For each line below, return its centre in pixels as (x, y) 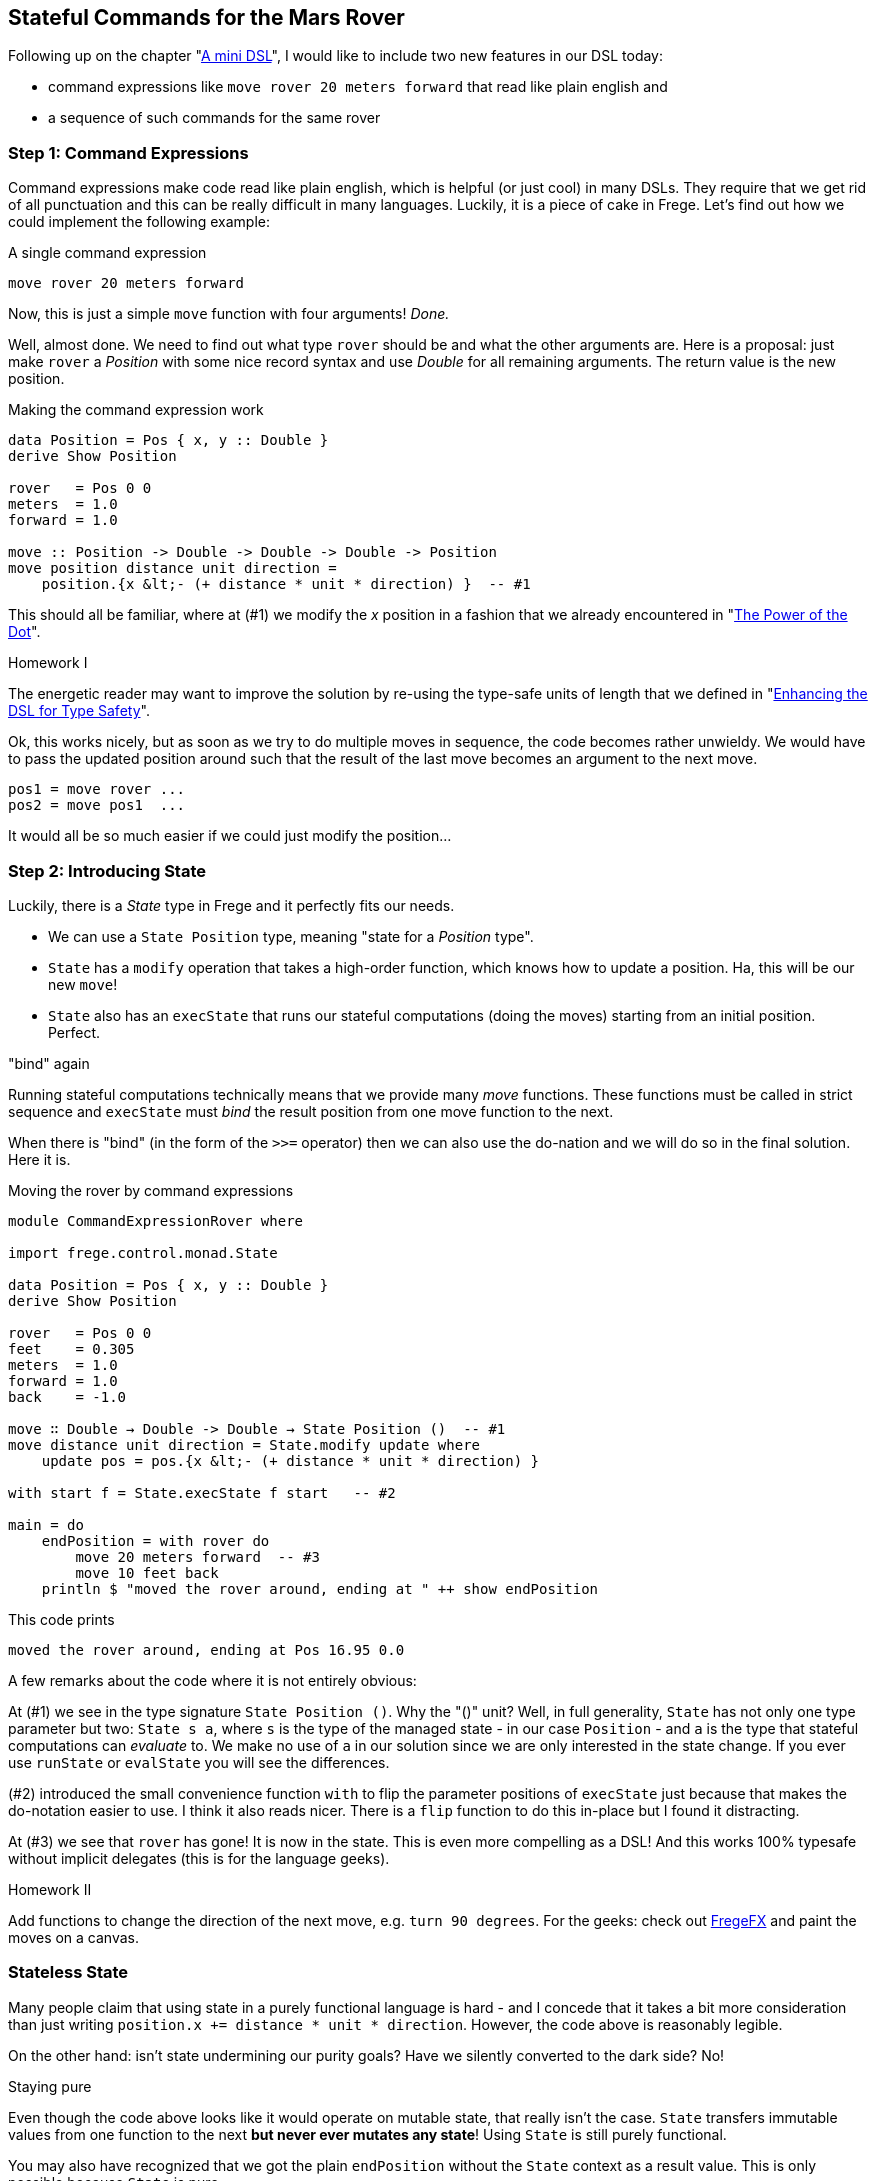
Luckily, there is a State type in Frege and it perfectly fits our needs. (231, 905)
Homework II (50, 1889)
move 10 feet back (147, 1572)
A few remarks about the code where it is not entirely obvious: (212, 1680)
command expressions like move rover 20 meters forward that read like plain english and (358, 87)
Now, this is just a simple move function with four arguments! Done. (229, 314)
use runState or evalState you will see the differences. (199, 1762)
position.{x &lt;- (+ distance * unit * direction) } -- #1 (286, 584)
